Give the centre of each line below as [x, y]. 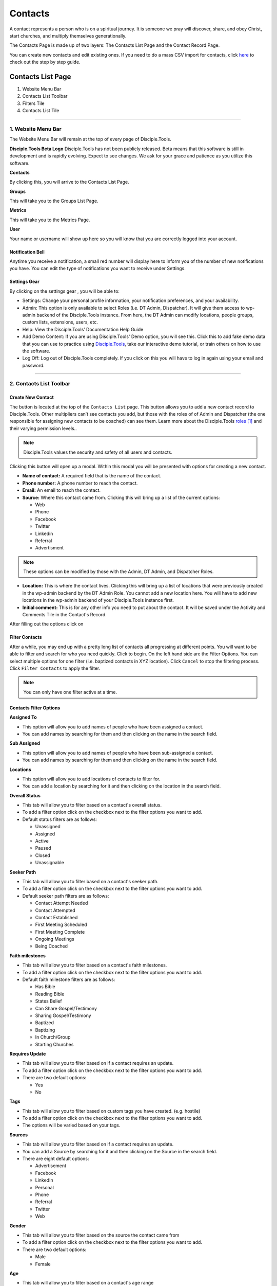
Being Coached [52, 946]
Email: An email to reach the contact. [62, 490]
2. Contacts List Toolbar [40, 384]
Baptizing [45, 1030]
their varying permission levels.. [43, 428]
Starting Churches [54, 1044]
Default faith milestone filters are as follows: [69, 979]
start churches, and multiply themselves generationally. [68, 35]
